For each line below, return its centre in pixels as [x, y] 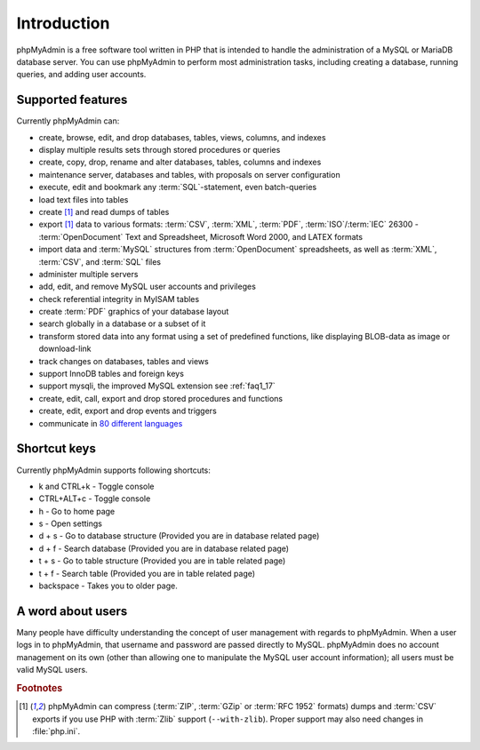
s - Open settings [70, 523]
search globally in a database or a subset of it [122, 323]
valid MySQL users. [52, 670]
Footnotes [40, 688]
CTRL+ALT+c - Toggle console [95, 499]
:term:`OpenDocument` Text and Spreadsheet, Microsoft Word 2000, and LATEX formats [201, 236]
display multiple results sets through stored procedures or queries [160, 150]
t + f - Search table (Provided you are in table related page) [147, 573]
